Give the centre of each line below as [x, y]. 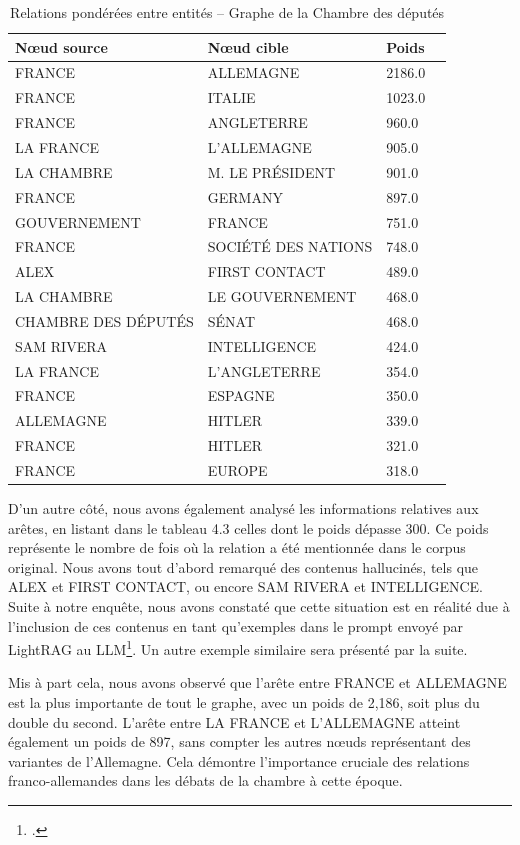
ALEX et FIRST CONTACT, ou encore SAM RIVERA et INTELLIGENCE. [245, 586]
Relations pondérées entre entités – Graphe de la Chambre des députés [227, 12]
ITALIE [231, 97]
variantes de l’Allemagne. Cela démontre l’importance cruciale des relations [239, 760]
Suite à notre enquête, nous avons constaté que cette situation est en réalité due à [259, 606]
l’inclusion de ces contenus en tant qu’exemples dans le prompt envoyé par [236, 625]
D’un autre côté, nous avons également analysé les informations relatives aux [243, 508]
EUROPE [237, 469]
